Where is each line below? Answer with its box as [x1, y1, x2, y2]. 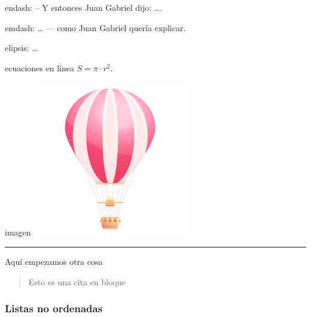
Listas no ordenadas [5, 301, 103, 316]
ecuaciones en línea [5, 61, 74, 74]
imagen [5, 226, 31, 238]
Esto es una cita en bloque [28, 275, 126, 288]
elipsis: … [5, 41, 38, 54]
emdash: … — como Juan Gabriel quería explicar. [5, 21, 186, 34]
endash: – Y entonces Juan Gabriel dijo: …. [5, 1, 163, 13]
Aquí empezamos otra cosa [5, 255, 103, 267]
